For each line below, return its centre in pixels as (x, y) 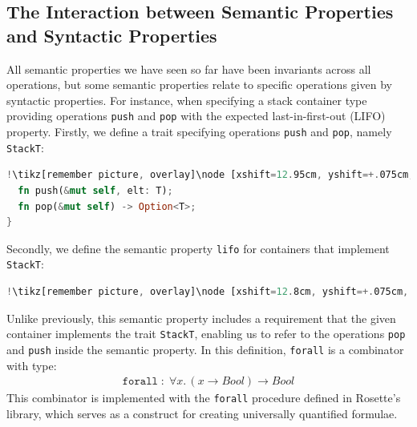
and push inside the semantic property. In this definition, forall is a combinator (205, 349)
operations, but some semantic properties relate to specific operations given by (199, 85)
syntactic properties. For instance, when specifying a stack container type (187, 100)
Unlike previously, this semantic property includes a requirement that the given (201, 318)
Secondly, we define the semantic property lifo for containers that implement (198, 248)
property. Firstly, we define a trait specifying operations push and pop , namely (199, 132)
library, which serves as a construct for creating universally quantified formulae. (202, 413)
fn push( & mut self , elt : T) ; (95, 190)
